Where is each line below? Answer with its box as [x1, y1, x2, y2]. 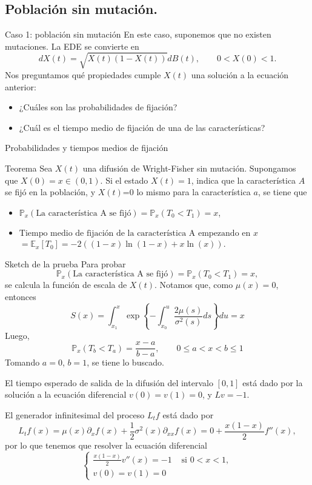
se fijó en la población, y [5, 186, 96, 198]
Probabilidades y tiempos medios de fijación [5, 141, 168, 154]
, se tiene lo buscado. [87, 356, 164, 369]
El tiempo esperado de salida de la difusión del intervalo [5, 376, 213, 389]
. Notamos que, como [154, 278, 233, 291]
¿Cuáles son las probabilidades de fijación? [19, 101, 178, 113]
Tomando [5, 356, 40, 369]
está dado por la [242, 376, 303, 389]
